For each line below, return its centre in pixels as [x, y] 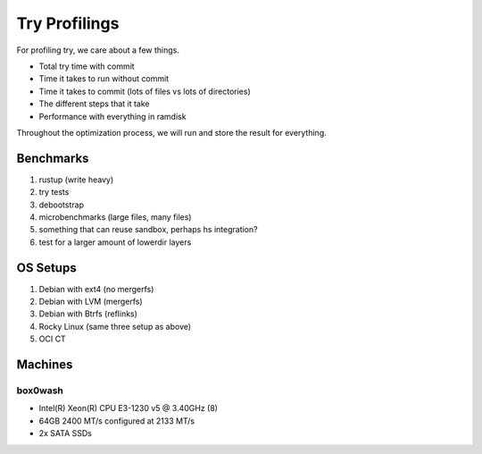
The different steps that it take [95, 104]
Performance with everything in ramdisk [112, 116]
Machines [45, 365]
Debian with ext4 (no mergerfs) [96, 289]
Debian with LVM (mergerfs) [91, 302]
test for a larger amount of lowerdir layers [115, 242]
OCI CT [52, 339]
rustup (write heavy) [76, 180]
